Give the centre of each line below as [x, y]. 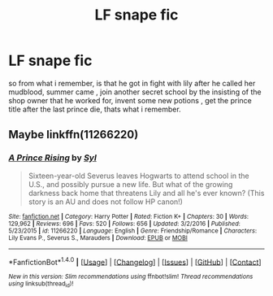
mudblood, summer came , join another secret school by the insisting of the [135, 92]
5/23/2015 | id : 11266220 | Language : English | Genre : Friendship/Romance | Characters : [133, 231]
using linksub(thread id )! [41, 285]
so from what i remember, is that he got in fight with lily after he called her [132, 83]
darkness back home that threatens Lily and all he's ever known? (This [146, 193]
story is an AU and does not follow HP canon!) [105, 202]
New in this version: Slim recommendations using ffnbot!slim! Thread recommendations [131, 277]
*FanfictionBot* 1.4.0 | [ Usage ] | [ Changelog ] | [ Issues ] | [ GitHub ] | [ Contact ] [135, 261]
